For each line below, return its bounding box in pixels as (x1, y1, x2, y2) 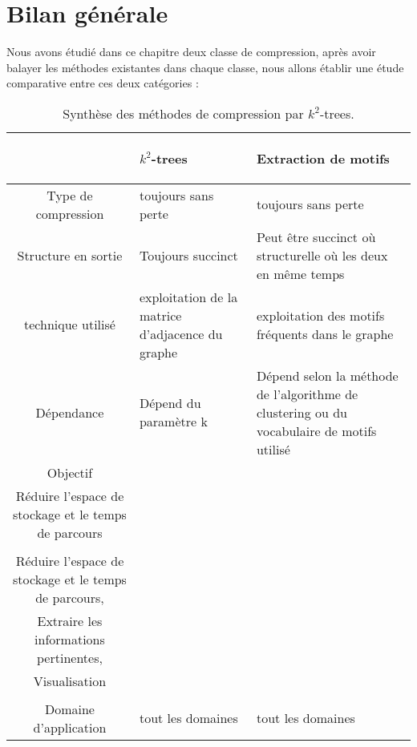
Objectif (47, 462, 93, 482)
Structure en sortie (17, 245, 123, 264)
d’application (33, 717, 107, 737)
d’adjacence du (139, 324, 223, 343)
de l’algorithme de (256, 384, 358, 403)
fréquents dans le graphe (256, 324, 394, 343)
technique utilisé (24, 315, 115, 334)
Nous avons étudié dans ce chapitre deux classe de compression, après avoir (6, 43, 376, 60)
